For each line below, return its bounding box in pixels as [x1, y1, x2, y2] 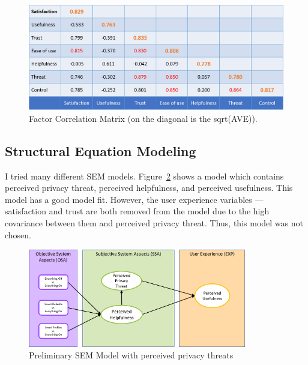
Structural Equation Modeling [5, 141, 196, 160]
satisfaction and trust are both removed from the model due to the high [5, 205, 270, 217]
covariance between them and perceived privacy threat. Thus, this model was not [5, 217, 303, 229]
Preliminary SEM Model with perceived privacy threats [29, 349, 234, 361]
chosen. [5, 228, 32, 241]
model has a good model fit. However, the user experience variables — [5, 193, 264, 205]
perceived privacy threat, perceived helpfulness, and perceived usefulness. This [5, 181, 293, 194]
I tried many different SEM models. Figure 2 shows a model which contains [5, 169, 284, 182]
